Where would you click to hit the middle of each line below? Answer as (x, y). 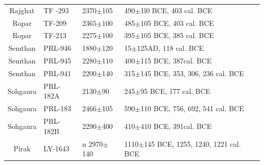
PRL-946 (57, 48)
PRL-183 (57, 108)
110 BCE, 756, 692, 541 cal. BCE (192, 108)
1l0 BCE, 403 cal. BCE (176, 10)
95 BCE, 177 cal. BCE (175, 91)
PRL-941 (57, 73)
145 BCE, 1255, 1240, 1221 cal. (192, 143)
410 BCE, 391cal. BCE (176, 126)
